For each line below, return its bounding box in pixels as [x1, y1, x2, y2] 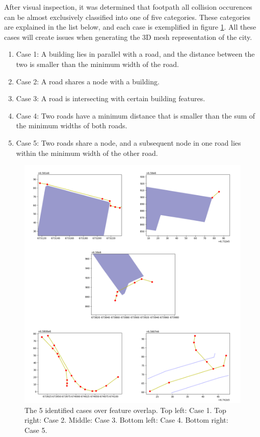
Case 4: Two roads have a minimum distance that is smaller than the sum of [16, 110, 255, 121]
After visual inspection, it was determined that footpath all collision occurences [4, 2, 252, 12]
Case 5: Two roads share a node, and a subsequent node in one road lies [16, 137, 241, 148]
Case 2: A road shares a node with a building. [16, 76, 160, 86]
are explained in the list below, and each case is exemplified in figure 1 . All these [4, 21, 256, 32]
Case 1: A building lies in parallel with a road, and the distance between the [16, 49, 255, 59]
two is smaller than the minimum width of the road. [16, 58, 179, 69]
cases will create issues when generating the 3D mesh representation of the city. [4, 31, 252, 42]
